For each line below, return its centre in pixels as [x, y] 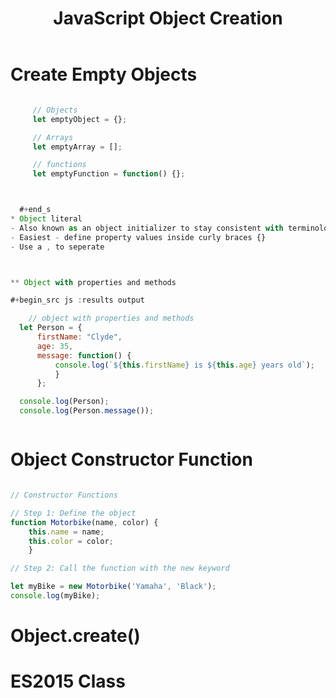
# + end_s [35, 210]
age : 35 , [55, 346]
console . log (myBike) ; [55, 596]
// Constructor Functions [64, 495]
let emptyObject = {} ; [80, 119]
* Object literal [46, 219]
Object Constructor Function [131, 459]
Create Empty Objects [104, 74]
